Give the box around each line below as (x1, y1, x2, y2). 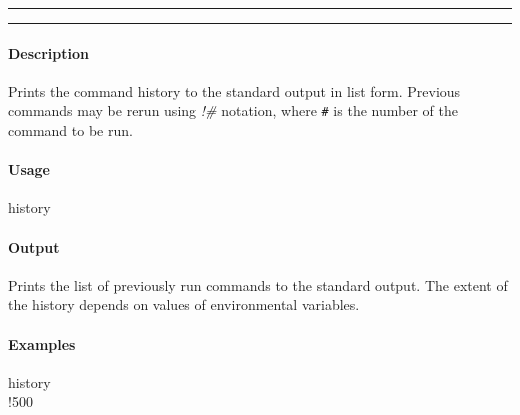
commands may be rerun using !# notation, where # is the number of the (8, 100, 458, 121)
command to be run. (8, 120, 133, 141)
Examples (8, 333, 76, 354)
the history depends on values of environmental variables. (8, 294, 360, 315)
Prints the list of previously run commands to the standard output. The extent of (8, 274, 508, 295)
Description (8, 42, 90, 63)
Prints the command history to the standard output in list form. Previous (8, 80, 461, 101)
